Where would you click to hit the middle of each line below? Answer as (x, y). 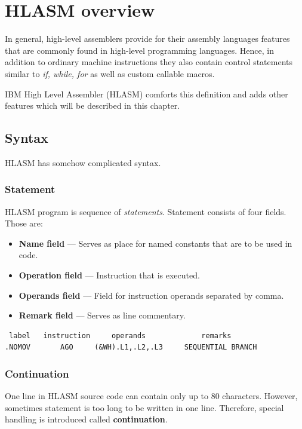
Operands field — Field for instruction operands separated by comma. (151, 295)
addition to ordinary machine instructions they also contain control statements (149, 62)
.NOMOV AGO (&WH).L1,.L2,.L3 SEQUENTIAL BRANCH (131, 347)
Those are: (24, 223)
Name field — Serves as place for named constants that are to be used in (155, 243)
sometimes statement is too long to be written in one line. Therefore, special (144, 407)
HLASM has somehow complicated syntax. (83, 162)
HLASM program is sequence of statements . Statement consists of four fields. (146, 211)
